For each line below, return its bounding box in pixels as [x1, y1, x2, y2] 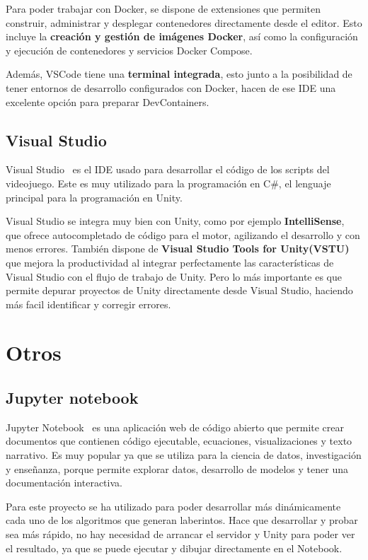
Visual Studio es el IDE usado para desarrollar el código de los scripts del [6, 162, 330, 177]
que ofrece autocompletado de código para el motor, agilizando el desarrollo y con [6, 227, 360, 242]
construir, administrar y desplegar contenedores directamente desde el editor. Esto [6, 15, 362, 30]
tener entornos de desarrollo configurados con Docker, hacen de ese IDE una [6, 80, 336, 95]
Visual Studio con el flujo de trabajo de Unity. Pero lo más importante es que [6, 269, 343, 284]
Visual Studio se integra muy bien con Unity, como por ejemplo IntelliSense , [6, 214, 345, 228]
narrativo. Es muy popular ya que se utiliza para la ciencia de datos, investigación [6, 448, 362, 462]
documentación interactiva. [6, 475, 122, 490]
